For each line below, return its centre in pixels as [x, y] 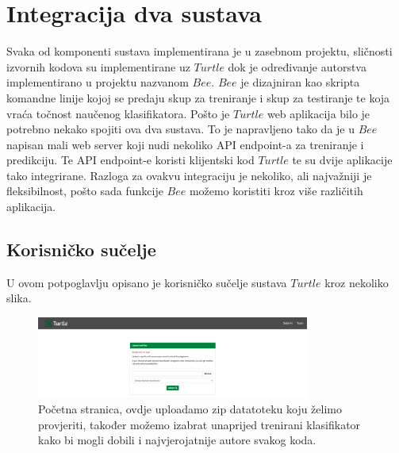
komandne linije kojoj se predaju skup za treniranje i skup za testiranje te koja [198, 97]
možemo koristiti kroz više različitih [276, 191]
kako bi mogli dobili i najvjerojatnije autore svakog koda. [177, 440]
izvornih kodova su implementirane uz [98, 66]
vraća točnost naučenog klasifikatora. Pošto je [118, 113]
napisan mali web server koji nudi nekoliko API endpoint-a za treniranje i [185, 144]
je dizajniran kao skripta [300, 82]
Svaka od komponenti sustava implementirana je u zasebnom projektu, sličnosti [199, 51]
